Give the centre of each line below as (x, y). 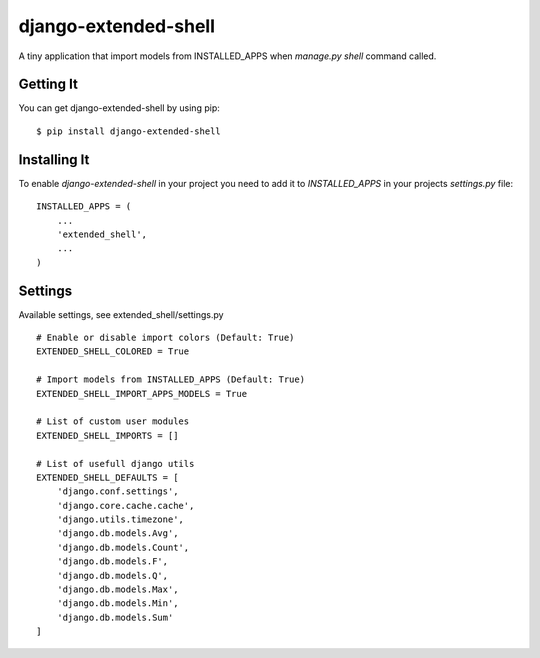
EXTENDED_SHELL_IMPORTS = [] (107, 435)
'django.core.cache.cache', (125, 505)
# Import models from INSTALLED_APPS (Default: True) (170, 379)
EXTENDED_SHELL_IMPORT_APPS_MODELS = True (142, 393)
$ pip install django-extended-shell (129, 131)
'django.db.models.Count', (123, 547)
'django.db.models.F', (112, 561)
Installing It (54, 159)
